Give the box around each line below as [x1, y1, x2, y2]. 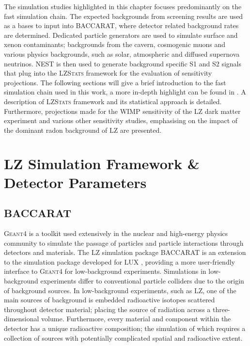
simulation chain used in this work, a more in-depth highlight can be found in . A [4, 87, 246, 97]
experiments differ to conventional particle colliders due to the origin [40, 276, 244, 286]
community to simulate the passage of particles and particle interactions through [4, 237, 244, 248]
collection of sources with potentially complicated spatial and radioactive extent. [4, 332, 243, 343]
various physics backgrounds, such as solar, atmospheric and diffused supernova [4, 48, 240, 59]
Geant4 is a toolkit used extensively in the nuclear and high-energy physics [4, 228, 228, 238]
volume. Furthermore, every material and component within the [41, 314, 231, 324]
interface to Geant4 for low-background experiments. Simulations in [4, 266, 206, 276]
